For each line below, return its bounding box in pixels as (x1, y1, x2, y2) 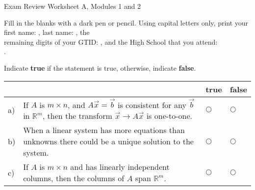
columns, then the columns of (23, 172, 125, 184)
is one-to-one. (146, 110, 193, 122)
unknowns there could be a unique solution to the (23, 136, 194, 147)
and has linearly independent (70, 161, 170, 173)
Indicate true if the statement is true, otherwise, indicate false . (4, 62, 196, 73)
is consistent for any (117, 99, 186, 110)
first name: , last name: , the (4, 27, 90, 37)
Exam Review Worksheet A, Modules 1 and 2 (4, 1, 141, 11)
